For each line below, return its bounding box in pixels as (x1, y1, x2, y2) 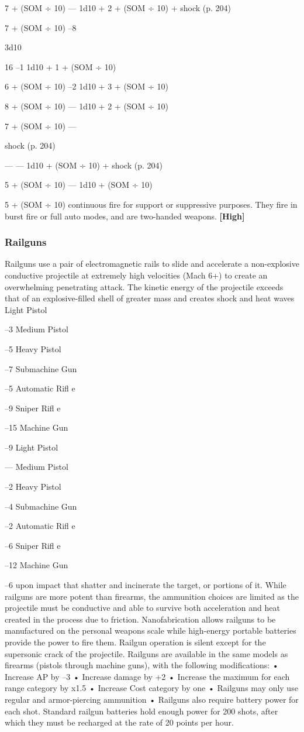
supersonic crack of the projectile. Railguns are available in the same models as (5, 647, 288, 659)
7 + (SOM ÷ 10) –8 (5, 21, 77, 33)
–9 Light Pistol (5, 441, 58, 453)
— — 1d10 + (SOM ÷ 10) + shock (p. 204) (5, 159, 163, 171)
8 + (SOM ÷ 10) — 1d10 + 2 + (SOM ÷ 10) (5, 99, 168, 112)
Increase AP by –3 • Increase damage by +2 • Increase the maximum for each (5, 670, 290, 682)
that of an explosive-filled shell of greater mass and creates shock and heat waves (5, 292, 295, 304)
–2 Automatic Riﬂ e (5, 520, 75, 532)
